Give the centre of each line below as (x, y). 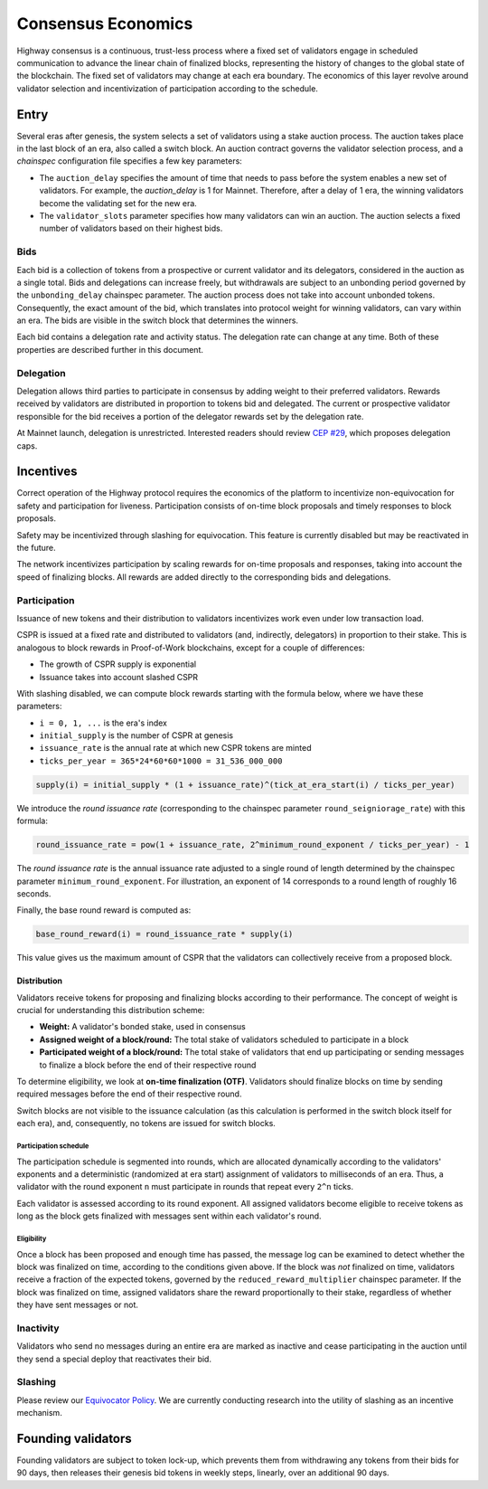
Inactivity (38, 1328)
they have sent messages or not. (78, 1305)
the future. (36, 548)
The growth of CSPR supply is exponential (118, 664)
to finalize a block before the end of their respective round (148, 1065)
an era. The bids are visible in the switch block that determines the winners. (157, 320)
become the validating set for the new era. (118, 203)
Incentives (47, 472)
